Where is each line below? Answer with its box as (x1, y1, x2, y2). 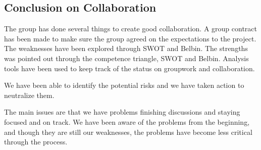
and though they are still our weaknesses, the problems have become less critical (4, 126, 252, 137)
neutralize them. (4, 89, 55, 100)
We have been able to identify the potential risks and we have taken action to (4, 80, 244, 90)
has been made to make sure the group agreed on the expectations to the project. (4, 33, 256, 43)
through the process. (4, 136, 68, 147)
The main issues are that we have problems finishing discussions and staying (4, 107, 240, 117)
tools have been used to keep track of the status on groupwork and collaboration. (4, 63, 255, 73)
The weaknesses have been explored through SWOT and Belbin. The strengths (4, 43, 248, 54)
